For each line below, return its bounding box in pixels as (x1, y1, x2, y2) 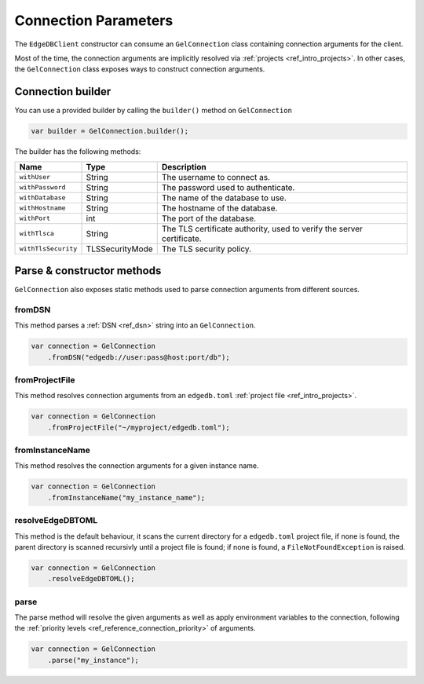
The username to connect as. (161, 171, 271, 182)
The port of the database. (161, 213, 257, 224)
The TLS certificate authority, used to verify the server (161, 223, 363, 234)
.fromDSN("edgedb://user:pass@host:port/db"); (47, 353, 231, 361)
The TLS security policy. (161, 243, 251, 254)
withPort (19, 214, 51, 223)
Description (161, 161, 207, 172)
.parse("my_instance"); (47, 656, 139, 664)
